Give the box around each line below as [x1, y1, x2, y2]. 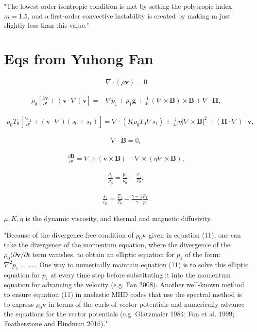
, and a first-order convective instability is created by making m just [27, 10, 231, 20]
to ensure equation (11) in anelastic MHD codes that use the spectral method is [4, 289, 242, 299]
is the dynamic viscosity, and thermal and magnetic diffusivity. [25, 213, 212, 223]
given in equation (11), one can [148, 229, 241, 240]
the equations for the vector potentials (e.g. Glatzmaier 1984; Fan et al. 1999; [4, 309, 235, 319]
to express [4, 298, 34, 309]
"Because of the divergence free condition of [4, 229, 134, 240]
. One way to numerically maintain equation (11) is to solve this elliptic [35, 259, 248, 269]
